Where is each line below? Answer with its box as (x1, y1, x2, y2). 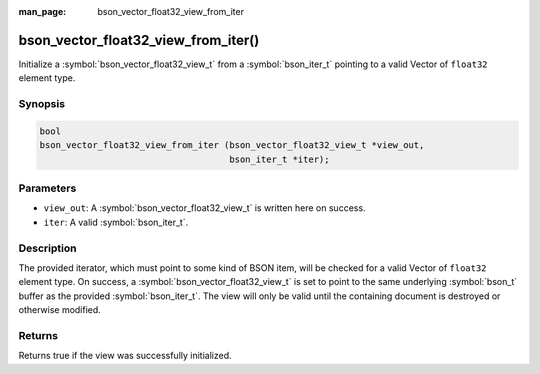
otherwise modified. (18, 304, 102, 316)
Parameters (18, 181, 77, 195)
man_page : (18, 6, 67, 17)
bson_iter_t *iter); (229, 153, 330, 165)
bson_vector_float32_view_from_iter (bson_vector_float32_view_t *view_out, (39, 140, 425, 151)
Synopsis (18, 97, 65, 111)
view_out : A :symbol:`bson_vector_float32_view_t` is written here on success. (43, 202, 366, 214)
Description (18, 241, 77, 255)
